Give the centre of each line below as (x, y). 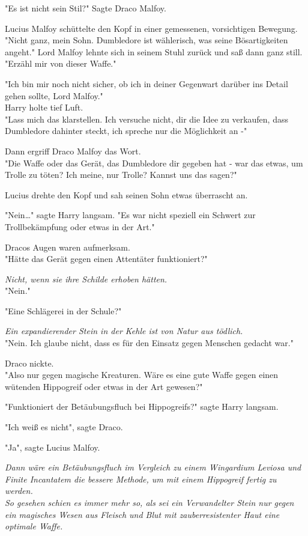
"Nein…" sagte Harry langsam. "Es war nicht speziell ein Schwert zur (130, 215)
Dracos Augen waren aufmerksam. (68, 247)
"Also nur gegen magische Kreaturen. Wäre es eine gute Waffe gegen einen (142, 375)
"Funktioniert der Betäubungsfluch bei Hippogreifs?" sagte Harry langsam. (142, 407)
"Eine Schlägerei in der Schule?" (63, 310)
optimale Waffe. (34, 526)
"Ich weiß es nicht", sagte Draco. (64, 427)
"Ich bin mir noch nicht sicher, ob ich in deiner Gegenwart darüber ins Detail (146, 83)
